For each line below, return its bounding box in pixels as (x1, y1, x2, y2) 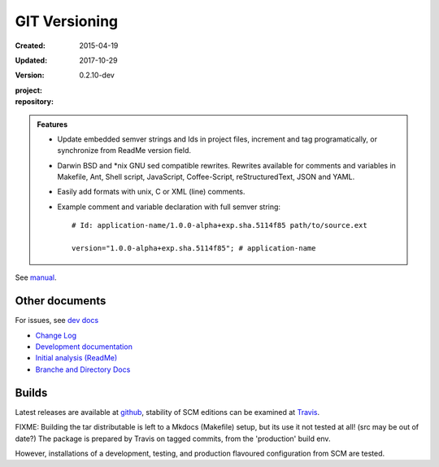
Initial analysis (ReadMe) (35, 353, 118, 363)
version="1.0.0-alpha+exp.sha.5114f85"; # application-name (72, 244, 316, 253)
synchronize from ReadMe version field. (57, 146, 191, 155)
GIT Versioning (15, 12, 119, 30)
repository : (15, 97, 54, 107)
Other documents (15, 294, 106, 308)
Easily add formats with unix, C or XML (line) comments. (57, 187, 246, 197)
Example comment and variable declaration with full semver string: (57, 202, 280, 212)
